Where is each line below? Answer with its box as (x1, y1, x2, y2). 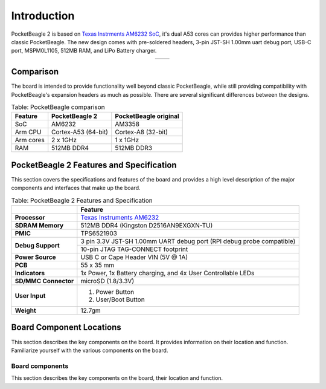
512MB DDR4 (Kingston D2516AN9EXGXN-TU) (80, 221, 213, 230)
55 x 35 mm (80, 261, 115, 269)
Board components (11, 362, 69, 370)
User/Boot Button (95, 295, 145, 304)
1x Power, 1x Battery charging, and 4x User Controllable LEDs (80, 269, 255, 278)
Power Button (95, 288, 135, 296)
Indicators (14, 269, 45, 278)
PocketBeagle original (115, 112, 179, 120)
